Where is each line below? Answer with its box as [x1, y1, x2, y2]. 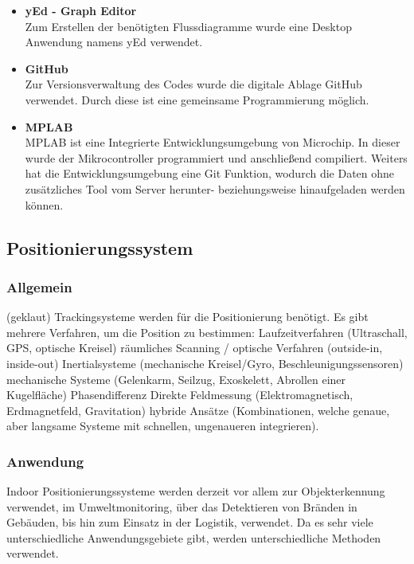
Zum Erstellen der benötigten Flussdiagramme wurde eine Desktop [25, 18, 352, 34]
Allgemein [6, 276, 72, 296]
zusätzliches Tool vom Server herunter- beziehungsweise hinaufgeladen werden [25, 180, 405, 197]
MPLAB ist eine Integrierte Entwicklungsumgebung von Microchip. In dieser [25, 134, 400, 151]
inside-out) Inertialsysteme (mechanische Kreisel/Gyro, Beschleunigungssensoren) [6, 354, 404, 371]
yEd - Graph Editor [25, 2, 137, 18]
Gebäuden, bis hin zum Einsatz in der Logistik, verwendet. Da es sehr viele [6, 514, 373, 531]
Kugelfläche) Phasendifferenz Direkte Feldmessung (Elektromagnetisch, [6, 386, 353, 403]
